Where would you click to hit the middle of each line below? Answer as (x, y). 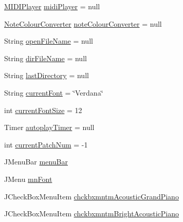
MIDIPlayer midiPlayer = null (52, 6)
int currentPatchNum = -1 (46, 144)
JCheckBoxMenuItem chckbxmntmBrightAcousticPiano (91, 214)
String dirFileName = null (45, 58)
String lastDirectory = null (47, 75)
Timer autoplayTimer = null (49, 127)
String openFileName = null (49, 41)
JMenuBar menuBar (36, 162)
